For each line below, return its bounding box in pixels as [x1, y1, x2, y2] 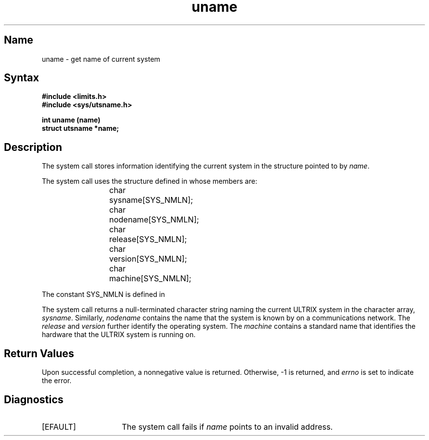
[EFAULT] [42, 421, 76, 432]
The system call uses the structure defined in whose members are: [42, 177, 258, 186]
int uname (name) [42, 116, 100, 124]
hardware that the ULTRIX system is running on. [42, 330, 196, 339]
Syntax [4, 72, 39, 84]
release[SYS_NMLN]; [109, 234, 187, 244]
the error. [42, 376, 71, 385]
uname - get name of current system [42, 54, 161, 63]
